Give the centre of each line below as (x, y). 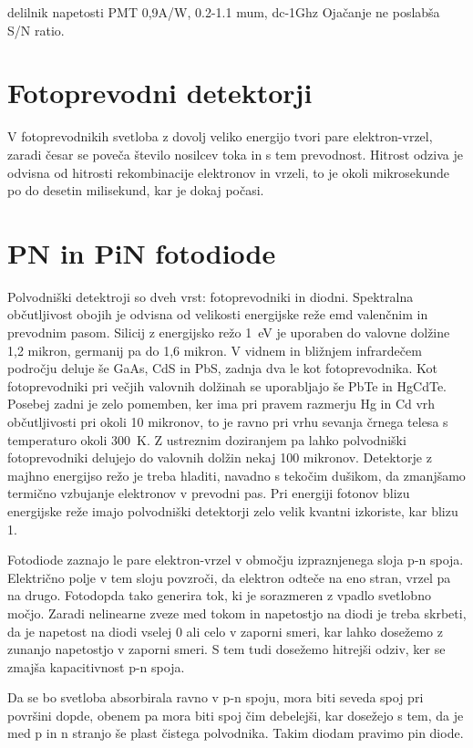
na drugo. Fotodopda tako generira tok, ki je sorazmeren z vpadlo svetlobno (219, 595)
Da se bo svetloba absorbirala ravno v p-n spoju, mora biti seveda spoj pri (216, 697)
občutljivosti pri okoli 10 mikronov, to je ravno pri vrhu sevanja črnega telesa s (228, 421)
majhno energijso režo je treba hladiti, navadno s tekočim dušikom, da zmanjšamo (236, 475)
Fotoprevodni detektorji (160, 93)
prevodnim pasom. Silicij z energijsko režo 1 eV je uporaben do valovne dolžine (229, 332)
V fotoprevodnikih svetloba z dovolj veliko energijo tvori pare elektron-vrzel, (220, 136)
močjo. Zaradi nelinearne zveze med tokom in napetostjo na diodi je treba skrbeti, (237, 613)
